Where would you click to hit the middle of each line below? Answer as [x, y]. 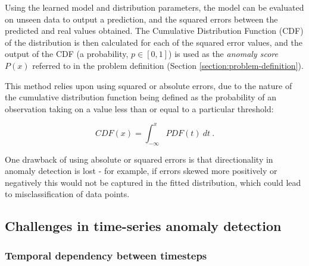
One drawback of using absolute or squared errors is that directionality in [139, 159]
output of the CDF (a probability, [67, 54]
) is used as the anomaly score [223, 54]
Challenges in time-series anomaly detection [143, 226]
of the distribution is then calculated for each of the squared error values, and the [154, 42]
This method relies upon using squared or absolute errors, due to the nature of [149, 85]
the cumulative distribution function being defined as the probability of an [141, 97]
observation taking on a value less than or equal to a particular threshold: [139, 108]
